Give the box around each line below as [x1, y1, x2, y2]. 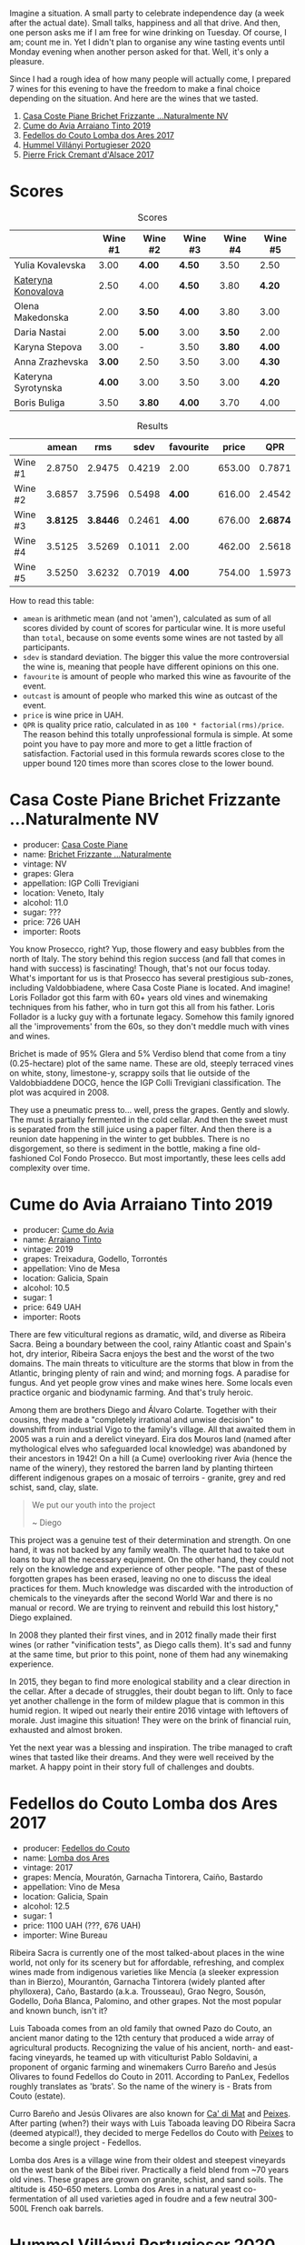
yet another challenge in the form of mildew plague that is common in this [9, 1695, 285, 1706]
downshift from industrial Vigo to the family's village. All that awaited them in [9, 1423, 296, 1435]
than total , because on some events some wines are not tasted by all [22, 632, 284, 643]
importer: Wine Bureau [22, 1929, 108, 1940]
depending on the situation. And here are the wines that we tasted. [9, 93, 259, 104]
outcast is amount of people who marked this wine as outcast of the [22, 690, 279, 701]
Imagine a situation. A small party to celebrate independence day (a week [9, 8, 285, 18]
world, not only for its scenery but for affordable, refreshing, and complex [9, 1957, 285, 1968]
